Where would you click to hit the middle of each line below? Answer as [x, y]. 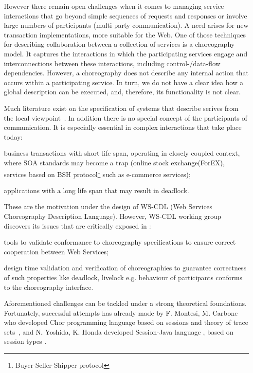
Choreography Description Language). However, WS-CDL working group [113, 216]
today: [13, 136]
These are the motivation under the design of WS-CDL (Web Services [108, 206]
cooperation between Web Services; [56, 251]
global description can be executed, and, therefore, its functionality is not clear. [122, 92]
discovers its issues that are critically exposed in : [78, 225]
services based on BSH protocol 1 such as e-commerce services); [97, 173]
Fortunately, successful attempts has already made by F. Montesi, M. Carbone [121, 312]
